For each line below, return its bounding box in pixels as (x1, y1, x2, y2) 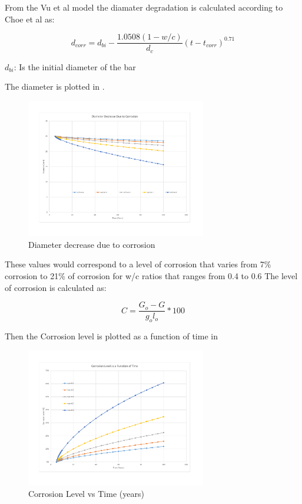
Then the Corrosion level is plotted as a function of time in (5, 329, 218, 342)
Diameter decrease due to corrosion (28, 238, 155, 250)
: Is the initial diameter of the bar (14, 60, 136, 73)
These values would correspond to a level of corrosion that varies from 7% (5, 258, 271, 270)
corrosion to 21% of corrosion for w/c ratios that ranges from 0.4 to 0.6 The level (5, 269, 298, 282)
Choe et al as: (5, 12, 55, 25)
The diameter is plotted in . (5, 80, 105, 93)
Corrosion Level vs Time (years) (28, 487, 144, 500)
